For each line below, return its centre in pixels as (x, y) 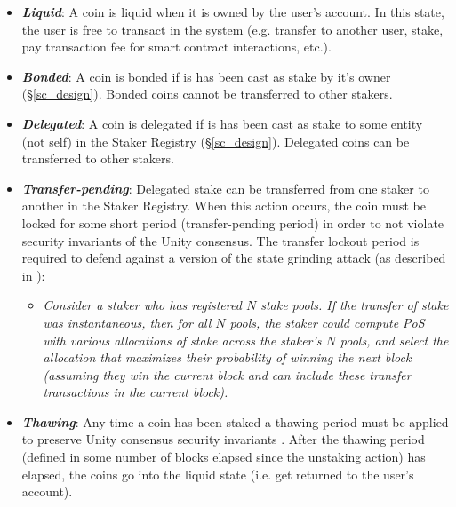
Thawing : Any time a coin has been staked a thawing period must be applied (235, 421)
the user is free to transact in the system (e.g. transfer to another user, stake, (232, 29)
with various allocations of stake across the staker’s (182, 340)
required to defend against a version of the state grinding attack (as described (234, 258)
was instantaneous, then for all (127, 322)
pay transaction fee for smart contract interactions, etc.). (176, 47)
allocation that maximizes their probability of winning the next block (227, 357)
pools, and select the (394, 340)
